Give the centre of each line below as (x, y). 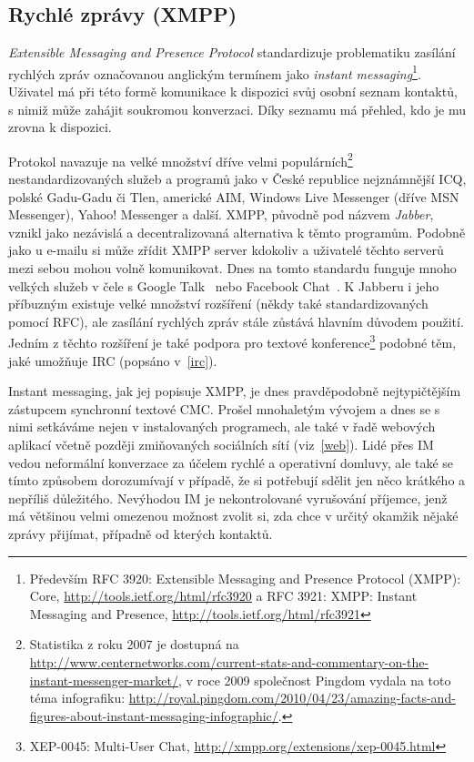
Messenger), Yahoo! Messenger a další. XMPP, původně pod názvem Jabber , (221, 214)
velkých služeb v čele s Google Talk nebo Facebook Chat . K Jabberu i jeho (224, 285)
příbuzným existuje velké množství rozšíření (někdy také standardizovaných (218, 304)
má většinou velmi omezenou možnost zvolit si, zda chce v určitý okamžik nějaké (233, 516)
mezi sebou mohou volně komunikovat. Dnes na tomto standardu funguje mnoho (232, 268)
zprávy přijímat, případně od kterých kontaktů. (141, 534)
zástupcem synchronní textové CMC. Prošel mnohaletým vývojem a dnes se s (224, 408)
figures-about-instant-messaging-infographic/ (154, 715)
